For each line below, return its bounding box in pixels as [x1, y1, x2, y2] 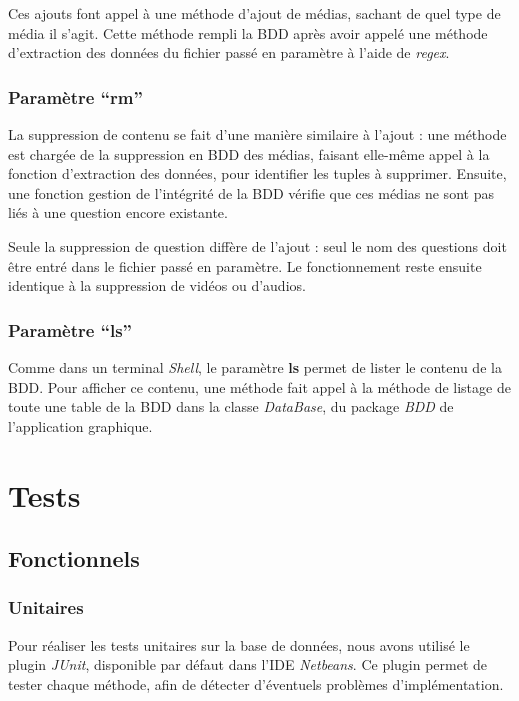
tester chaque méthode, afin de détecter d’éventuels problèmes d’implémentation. [8, 673, 504, 694]
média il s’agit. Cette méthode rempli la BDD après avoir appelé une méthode [8, 22, 488, 43]
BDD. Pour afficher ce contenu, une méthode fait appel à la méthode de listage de [8, 376, 511, 397]
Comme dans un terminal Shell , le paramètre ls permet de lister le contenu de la [8, 356, 502, 377]
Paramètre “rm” [8, 84, 143, 109]
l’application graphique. [8, 415, 153, 436]
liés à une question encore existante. [8, 202, 228, 223]
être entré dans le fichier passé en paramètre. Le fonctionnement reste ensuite [8, 255, 482, 276]
